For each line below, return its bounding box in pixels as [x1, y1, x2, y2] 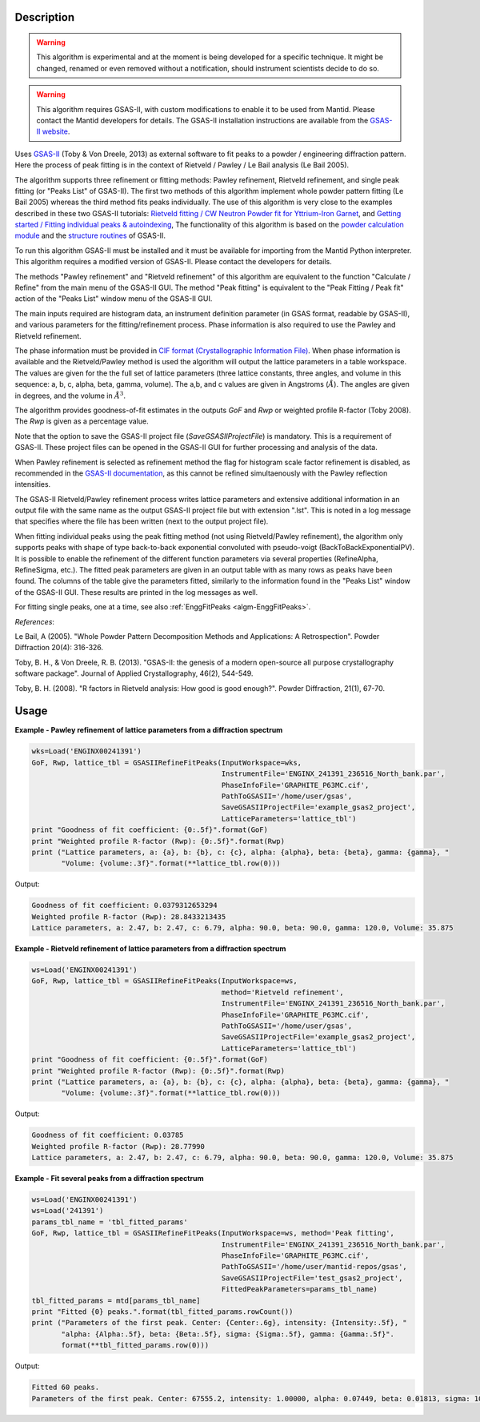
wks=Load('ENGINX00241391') [31, 747, 142, 756]
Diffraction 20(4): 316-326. [14, 643, 104, 653]
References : [14, 617, 55, 626]
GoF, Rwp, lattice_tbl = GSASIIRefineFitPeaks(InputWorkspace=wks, [31, 757, 302, 767]
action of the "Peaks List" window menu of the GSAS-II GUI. [14, 294, 213, 303]
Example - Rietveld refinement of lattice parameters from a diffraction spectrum [14, 944, 286, 954]
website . [42, 127, 70, 136]
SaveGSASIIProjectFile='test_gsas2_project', [221, 1273, 403, 1283]
